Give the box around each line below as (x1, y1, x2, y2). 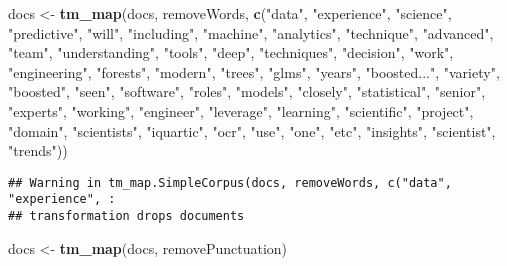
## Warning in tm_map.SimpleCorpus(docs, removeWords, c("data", (8, 175, 452, 190)
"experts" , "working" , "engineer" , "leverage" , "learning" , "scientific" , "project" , (8, 100, 474, 121)
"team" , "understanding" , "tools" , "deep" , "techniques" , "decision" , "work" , (8, 42, 454, 63)
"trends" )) (8, 140, 68, 161)
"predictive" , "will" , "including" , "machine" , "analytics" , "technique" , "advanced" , (8, 22, 494, 43)
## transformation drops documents (8, 209, 245, 224)
